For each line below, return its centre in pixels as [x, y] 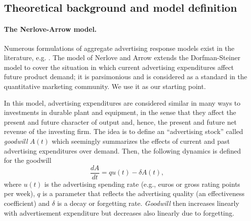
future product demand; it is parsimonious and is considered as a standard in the [125, 77]
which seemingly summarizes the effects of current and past [141, 141]
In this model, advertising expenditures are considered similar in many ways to [122, 102]
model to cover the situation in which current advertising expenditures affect [119, 67]
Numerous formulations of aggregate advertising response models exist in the [119, 48]
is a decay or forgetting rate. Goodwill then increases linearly [148, 203]
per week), [20, 193]
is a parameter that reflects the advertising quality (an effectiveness [144, 193]
